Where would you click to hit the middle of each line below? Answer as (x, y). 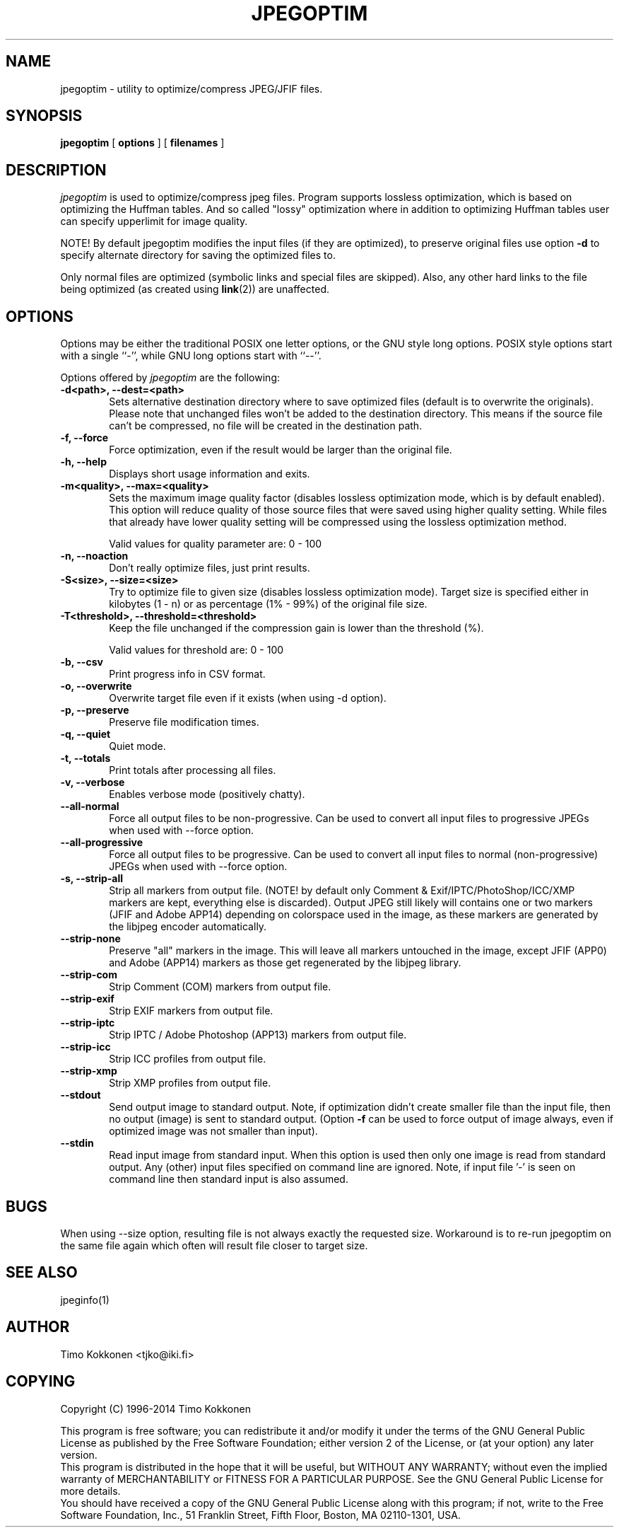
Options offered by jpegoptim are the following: (170, 378)
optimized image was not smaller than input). (213, 1131)
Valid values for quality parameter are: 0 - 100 (216, 544)
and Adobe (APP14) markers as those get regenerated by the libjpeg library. (285, 963)
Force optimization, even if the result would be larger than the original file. (281, 450)
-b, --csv (82, 662)
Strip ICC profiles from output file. (188, 1059)
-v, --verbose (93, 782)
